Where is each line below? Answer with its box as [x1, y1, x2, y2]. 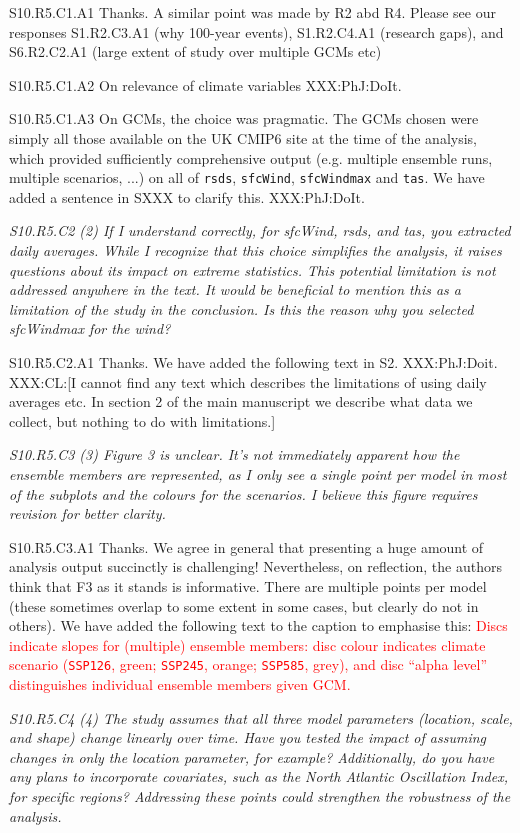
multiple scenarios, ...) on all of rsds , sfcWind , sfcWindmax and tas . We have [9, 167, 485, 188]
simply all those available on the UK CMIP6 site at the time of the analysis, [9, 127, 477, 148]
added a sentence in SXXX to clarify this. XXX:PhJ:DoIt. [9, 186, 365, 207]
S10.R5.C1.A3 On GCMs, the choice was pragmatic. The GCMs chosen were [9, 108, 479, 129]
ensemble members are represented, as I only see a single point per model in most [9, 463, 507, 484]
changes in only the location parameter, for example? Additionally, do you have [9, 746, 495, 767]
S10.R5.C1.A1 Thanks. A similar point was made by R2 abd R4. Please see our [9, 2, 496, 22]
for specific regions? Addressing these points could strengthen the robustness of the [9, 785, 511, 806]
